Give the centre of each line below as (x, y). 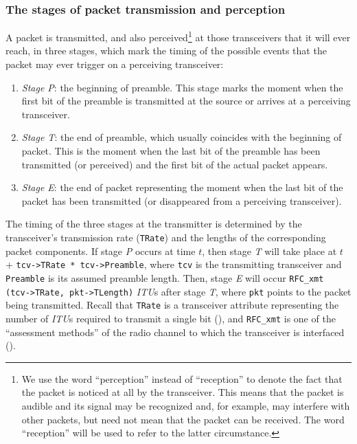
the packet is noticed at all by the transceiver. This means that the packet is (183, 392)
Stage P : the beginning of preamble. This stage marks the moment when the (182, 87)
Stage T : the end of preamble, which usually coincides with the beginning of (182, 137)
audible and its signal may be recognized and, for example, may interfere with (186, 405)
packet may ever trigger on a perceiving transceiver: (115, 64)
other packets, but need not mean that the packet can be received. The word (183, 419)
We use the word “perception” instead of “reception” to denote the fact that (182, 378)
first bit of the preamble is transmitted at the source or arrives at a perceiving (186, 101)
